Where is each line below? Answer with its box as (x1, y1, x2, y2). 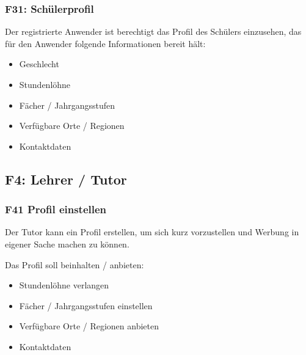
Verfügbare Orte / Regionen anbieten (19, 320, 159, 332)
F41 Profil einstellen (5, 202, 107, 217)
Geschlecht (19, 57, 59, 70)
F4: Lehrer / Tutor (5, 169, 127, 188)
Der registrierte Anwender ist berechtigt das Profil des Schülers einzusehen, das (5, 25, 302, 38)
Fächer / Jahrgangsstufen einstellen (19, 299, 153, 312)
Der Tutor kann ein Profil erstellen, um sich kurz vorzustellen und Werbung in (5, 225, 299, 238)
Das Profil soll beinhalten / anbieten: (5, 258, 144, 271)
